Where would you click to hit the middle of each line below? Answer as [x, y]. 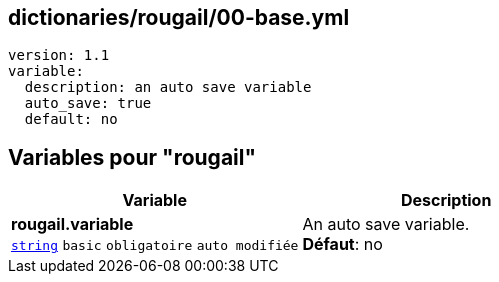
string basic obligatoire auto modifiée [155, 246]
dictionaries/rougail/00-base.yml [179, 17]
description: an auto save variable [168, 87]
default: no [71, 119]
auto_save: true [88, 103]
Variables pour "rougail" [132, 157]
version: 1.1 [59, 55]
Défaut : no [342, 244]
